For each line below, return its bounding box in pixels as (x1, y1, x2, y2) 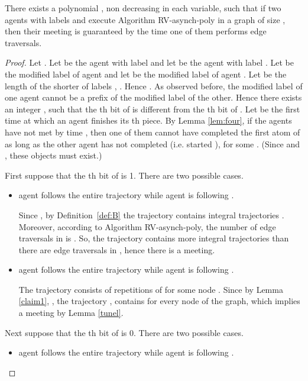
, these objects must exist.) (5, 149, 102, 162)
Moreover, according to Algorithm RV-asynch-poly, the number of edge (18, 220, 276, 233)
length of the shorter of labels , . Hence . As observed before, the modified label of (5, 79, 303, 92)
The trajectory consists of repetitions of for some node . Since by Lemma (18, 283, 283, 295)
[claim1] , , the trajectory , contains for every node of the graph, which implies (18, 295, 300, 307)
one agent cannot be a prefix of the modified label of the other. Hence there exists (5, 91, 302, 104)
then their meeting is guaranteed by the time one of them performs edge (5, 25, 267, 37)
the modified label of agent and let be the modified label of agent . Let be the (5, 67, 287, 80)
